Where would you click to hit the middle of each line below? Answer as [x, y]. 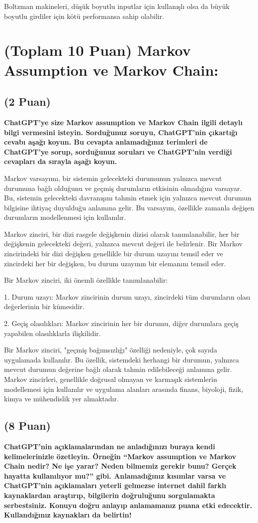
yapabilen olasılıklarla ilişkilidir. [52, 333]
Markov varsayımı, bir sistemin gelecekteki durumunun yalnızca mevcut [113, 178]
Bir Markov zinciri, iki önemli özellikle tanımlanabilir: [86, 280]
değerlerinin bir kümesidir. [44, 306]
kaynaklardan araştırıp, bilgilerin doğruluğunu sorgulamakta [110, 495]
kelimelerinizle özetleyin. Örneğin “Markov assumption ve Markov [120, 456]
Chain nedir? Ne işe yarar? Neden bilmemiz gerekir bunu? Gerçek [120, 466]
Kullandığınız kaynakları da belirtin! [68, 515]
